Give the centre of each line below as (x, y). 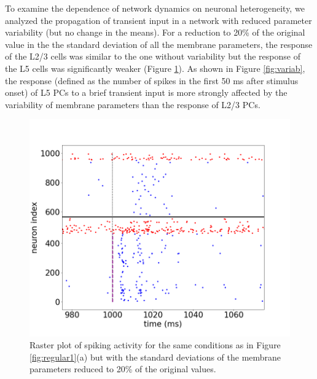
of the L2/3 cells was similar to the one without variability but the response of (153, 56)
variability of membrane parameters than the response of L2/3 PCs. (133, 104)
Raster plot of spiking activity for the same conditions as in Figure (155, 345)
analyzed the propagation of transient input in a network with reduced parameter (158, 20)
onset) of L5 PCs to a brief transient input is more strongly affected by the (146, 92)
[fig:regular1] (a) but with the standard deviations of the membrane (155, 357)
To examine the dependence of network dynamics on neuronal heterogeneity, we (155, 8)
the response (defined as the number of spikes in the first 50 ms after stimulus (152, 80)
